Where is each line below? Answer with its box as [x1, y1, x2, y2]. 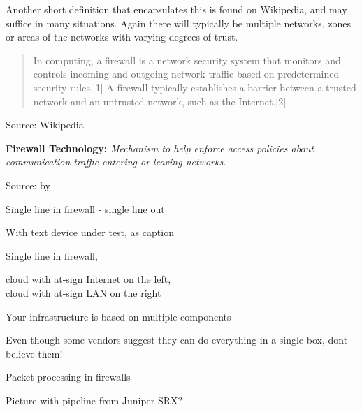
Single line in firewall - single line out [6, 201, 165, 216]
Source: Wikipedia [6, 117, 84, 132]
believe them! [6, 346, 63, 360]
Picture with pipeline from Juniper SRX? [6, 392, 183, 407]
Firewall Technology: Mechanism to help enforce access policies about [6, 140, 314, 155]
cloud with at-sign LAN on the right [6, 285, 161, 300]
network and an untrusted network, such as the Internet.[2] [33, 94, 287, 108]
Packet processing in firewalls [6, 369, 131, 384]
